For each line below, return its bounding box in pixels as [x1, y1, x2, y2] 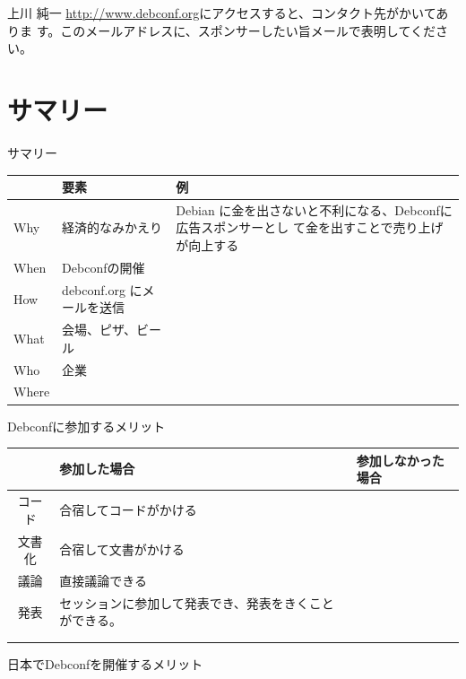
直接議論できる [59, 570, 147, 589]
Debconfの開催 [62, 257, 145, 276]
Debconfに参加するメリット [7, 416, 166, 435]
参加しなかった [356, 450, 444, 469]
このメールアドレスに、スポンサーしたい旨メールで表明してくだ [60, 21, 436, 39]
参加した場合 [59, 459, 135, 478]
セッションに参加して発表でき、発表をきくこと [59, 593, 334, 612]
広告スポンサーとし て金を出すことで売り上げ [176, 218, 444, 237]
